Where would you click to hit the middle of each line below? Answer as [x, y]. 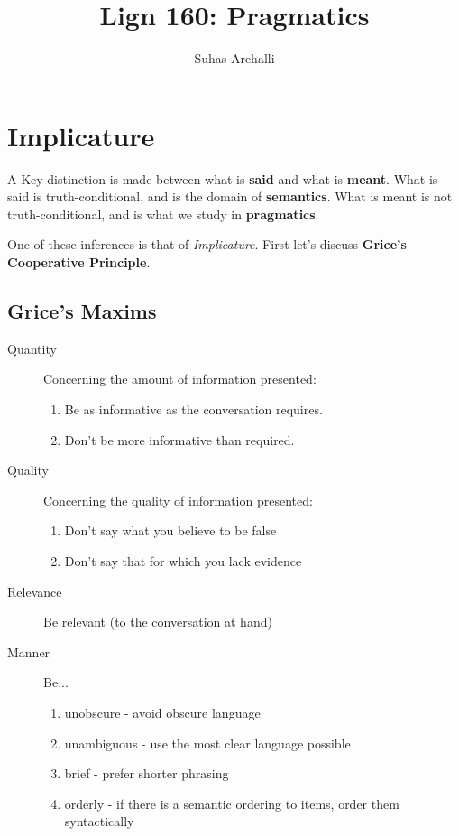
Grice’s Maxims [82, 311]
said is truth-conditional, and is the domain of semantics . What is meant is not [230, 196]
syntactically [99, 821]
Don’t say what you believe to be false [170, 530]
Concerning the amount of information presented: [180, 379]
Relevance [35, 591]
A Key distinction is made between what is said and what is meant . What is [223, 178]
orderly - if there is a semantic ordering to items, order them [232, 803]
